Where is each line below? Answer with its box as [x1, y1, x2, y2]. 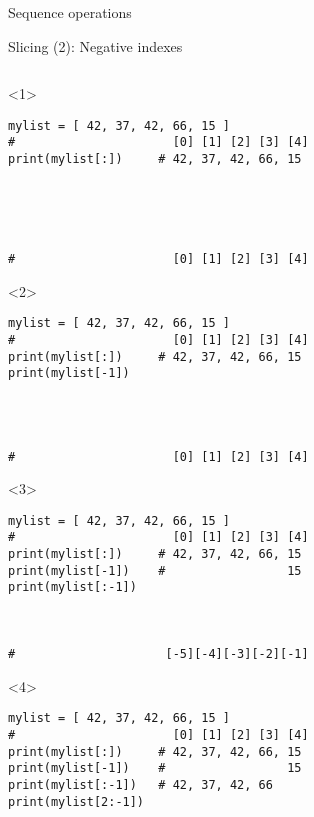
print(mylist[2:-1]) [8, 794, 145, 809]
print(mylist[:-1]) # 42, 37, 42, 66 [8, 777, 273, 792]
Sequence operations [8, 2, 132, 22]
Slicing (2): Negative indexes [8, 35, 183, 56]
